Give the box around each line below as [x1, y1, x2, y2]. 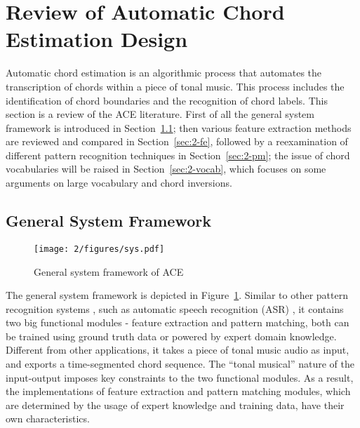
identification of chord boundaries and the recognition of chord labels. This [6, 93, 328, 107]
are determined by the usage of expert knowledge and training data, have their [6, 397, 345, 412]
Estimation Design [6, 25, 188, 53]
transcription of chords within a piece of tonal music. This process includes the [6, 79, 345, 93]
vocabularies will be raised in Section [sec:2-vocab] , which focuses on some [6, 161, 326, 176]
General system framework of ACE [34, 264, 184, 279]
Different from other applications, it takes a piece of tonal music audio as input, [6, 342, 349, 357]
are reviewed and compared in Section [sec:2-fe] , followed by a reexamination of [6, 134, 348, 149]
